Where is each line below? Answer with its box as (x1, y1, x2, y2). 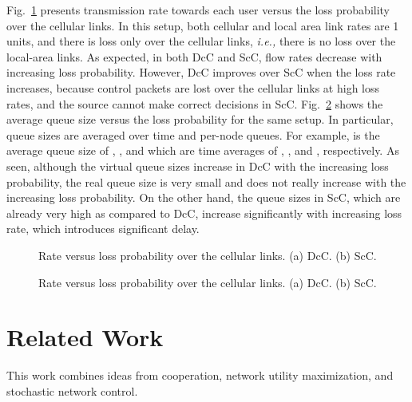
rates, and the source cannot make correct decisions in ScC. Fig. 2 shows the (6, 95, 383, 112)
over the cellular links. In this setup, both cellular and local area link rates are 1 (6, 17, 399, 33)
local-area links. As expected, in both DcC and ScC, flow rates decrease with (6, 48, 382, 65)
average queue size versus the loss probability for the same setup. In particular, (6, 111, 394, 128)
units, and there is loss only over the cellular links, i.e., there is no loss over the (6, 33, 396, 49)
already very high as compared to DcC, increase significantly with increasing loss (6, 204, 402, 221)
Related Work (6, 321, 164, 353)
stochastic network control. (6, 382, 138, 399)
